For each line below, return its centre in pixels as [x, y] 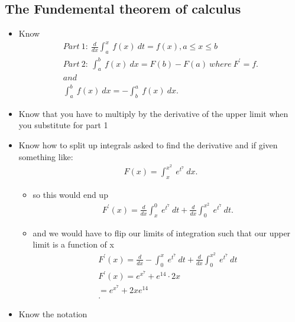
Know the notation [53, 313]
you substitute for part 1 [63, 125]
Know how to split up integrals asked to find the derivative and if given [148, 145]
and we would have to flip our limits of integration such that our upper [162, 232]
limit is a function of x [73, 244]
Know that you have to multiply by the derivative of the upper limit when [153, 113]
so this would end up [70, 195]
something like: [46, 156]
